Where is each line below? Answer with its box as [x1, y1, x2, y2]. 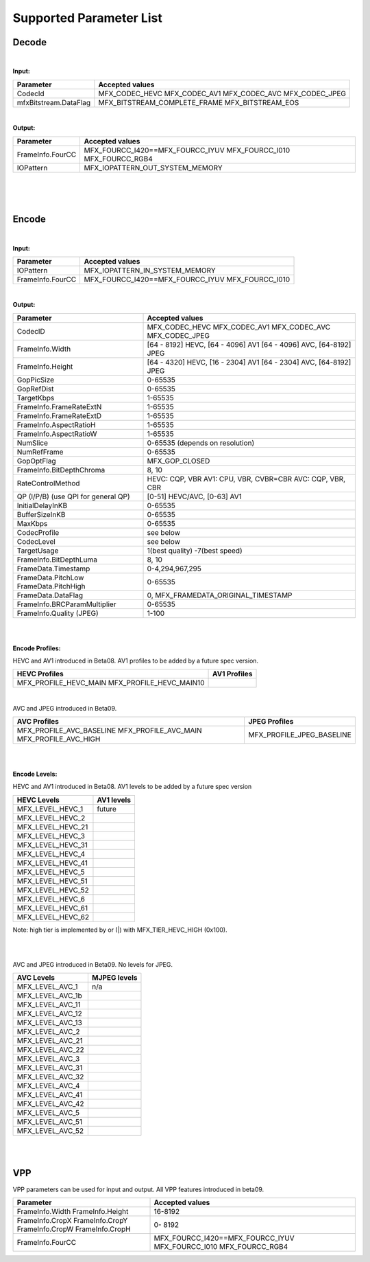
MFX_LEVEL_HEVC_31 [16, 840, 88, 849]
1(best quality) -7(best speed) [147, 546, 243, 555]
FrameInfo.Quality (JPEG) [16, 608, 99, 618]
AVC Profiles [16, 717, 60, 726]
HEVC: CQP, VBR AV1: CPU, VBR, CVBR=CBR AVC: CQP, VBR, [147, 474, 346, 483]
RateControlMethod [16, 478, 80, 487]
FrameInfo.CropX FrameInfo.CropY [16, 1216, 128, 1226]
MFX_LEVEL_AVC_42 [16, 1099, 85, 1109]
